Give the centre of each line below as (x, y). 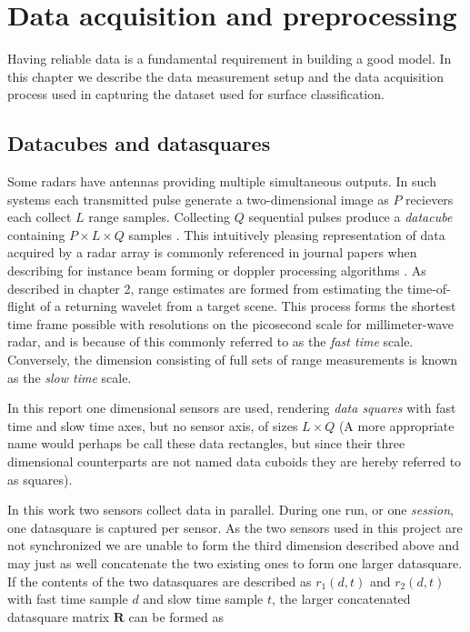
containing (36, 234)
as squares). (40, 479)
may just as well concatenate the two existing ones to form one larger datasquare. (235, 562)
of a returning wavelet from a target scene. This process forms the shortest (248, 306)
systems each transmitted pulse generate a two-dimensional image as (198, 199)
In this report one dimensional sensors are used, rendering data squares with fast (232, 408)
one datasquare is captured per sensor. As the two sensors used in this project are (235, 527)
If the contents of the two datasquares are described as (160, 581)
